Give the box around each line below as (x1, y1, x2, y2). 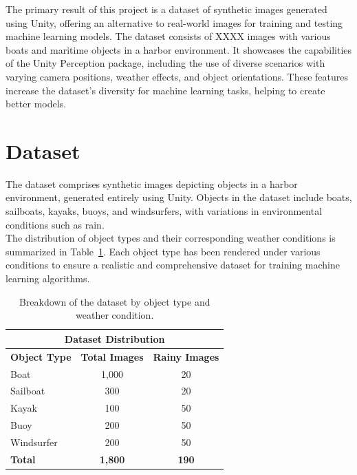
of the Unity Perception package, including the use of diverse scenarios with (6, 56, 325, 70)
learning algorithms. (6, 271, 90, 286)
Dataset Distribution (64, 331, 165, 346)
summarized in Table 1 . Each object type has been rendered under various (6, 244, 321, 258)
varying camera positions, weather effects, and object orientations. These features (6, 69, 349, 83)
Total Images (80, 349, 144, 363)
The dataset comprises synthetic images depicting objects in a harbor (6, 176, 298, 191)
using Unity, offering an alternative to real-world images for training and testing (6, 15, 343, 30)
